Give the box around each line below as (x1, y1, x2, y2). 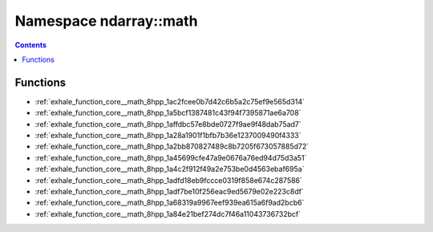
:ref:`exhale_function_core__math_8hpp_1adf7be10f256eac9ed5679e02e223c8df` (34, 186, 304, 196)
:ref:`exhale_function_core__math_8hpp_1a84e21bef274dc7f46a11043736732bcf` (34, 209, 301, 218)
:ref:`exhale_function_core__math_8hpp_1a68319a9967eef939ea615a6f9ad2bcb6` (34, 197, 305, 208)
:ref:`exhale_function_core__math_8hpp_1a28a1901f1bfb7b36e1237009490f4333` (34, 131, 301, 140)
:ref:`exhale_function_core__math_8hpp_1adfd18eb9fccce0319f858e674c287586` (34, 175, 302, 185)
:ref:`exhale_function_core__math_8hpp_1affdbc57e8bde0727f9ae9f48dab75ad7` (34, 119, 302, 128)
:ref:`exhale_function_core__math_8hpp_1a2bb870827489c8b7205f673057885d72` (34, 141, 310, 152)
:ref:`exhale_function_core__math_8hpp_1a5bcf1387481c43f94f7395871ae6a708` (34, 108, 301, 118)
